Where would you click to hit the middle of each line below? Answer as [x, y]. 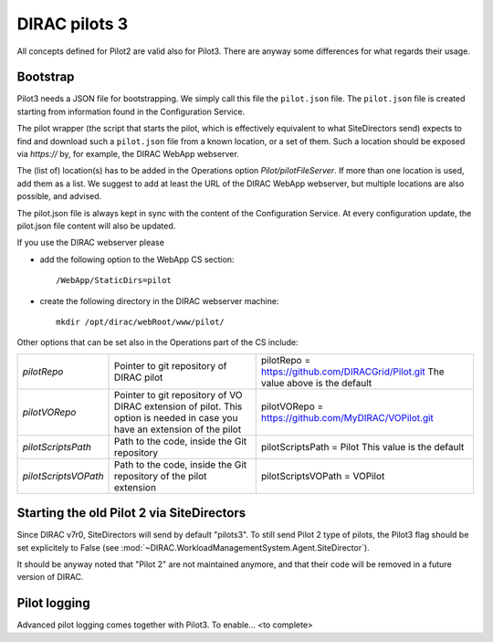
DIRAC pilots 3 [72, 24]
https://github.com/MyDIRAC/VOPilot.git [347, 417]
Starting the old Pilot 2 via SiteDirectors [131, 513]
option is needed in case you [176, 417]
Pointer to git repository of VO [178, 395]
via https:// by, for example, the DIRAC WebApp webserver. [128, 154]
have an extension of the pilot [178, 429]
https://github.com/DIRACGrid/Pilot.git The [352, 372]
